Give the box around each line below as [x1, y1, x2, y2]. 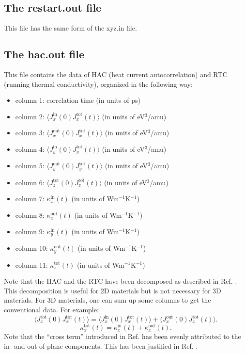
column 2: [15, 111, 45, 121]
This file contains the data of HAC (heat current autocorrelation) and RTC [4, 69, 228, 79]
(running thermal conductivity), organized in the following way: [4, 79, 193, 89]
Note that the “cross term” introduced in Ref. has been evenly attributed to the [4, 331, 241, 341]
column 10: [15, 243, 48, 253]
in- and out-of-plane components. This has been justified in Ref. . [4, 340, 198, 351]
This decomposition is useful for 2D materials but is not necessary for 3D [4, 285, 221, 295]
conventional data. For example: [4, 304, 99, 314]
